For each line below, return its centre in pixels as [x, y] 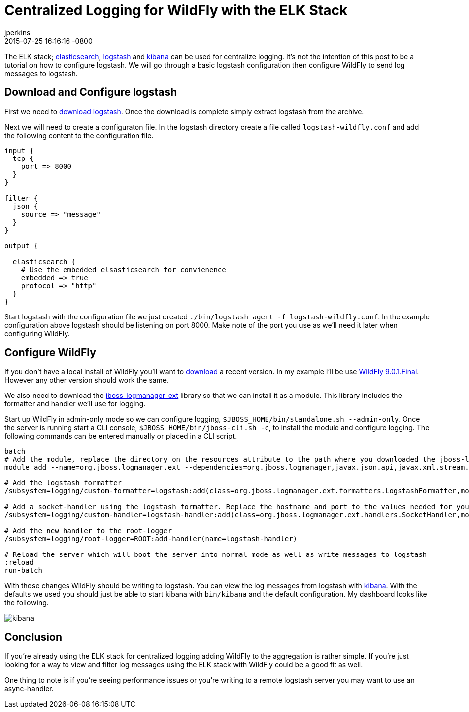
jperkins [18, 32]
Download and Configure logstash [91, 92]
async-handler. [29, 689]
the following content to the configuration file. [79, 135]
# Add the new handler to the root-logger [88, 531]
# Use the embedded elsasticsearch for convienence [124, 270]
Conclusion [33, 637]
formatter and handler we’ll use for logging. [75, 404]
